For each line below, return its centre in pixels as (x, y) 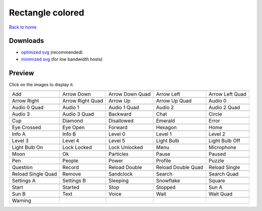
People (70, 161)
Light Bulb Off (224, 141)
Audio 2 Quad (224, 107)
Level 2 (217, 134)
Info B (69, 134)
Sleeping (118, 181)
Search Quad (224, 174)
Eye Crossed (26, 127)
